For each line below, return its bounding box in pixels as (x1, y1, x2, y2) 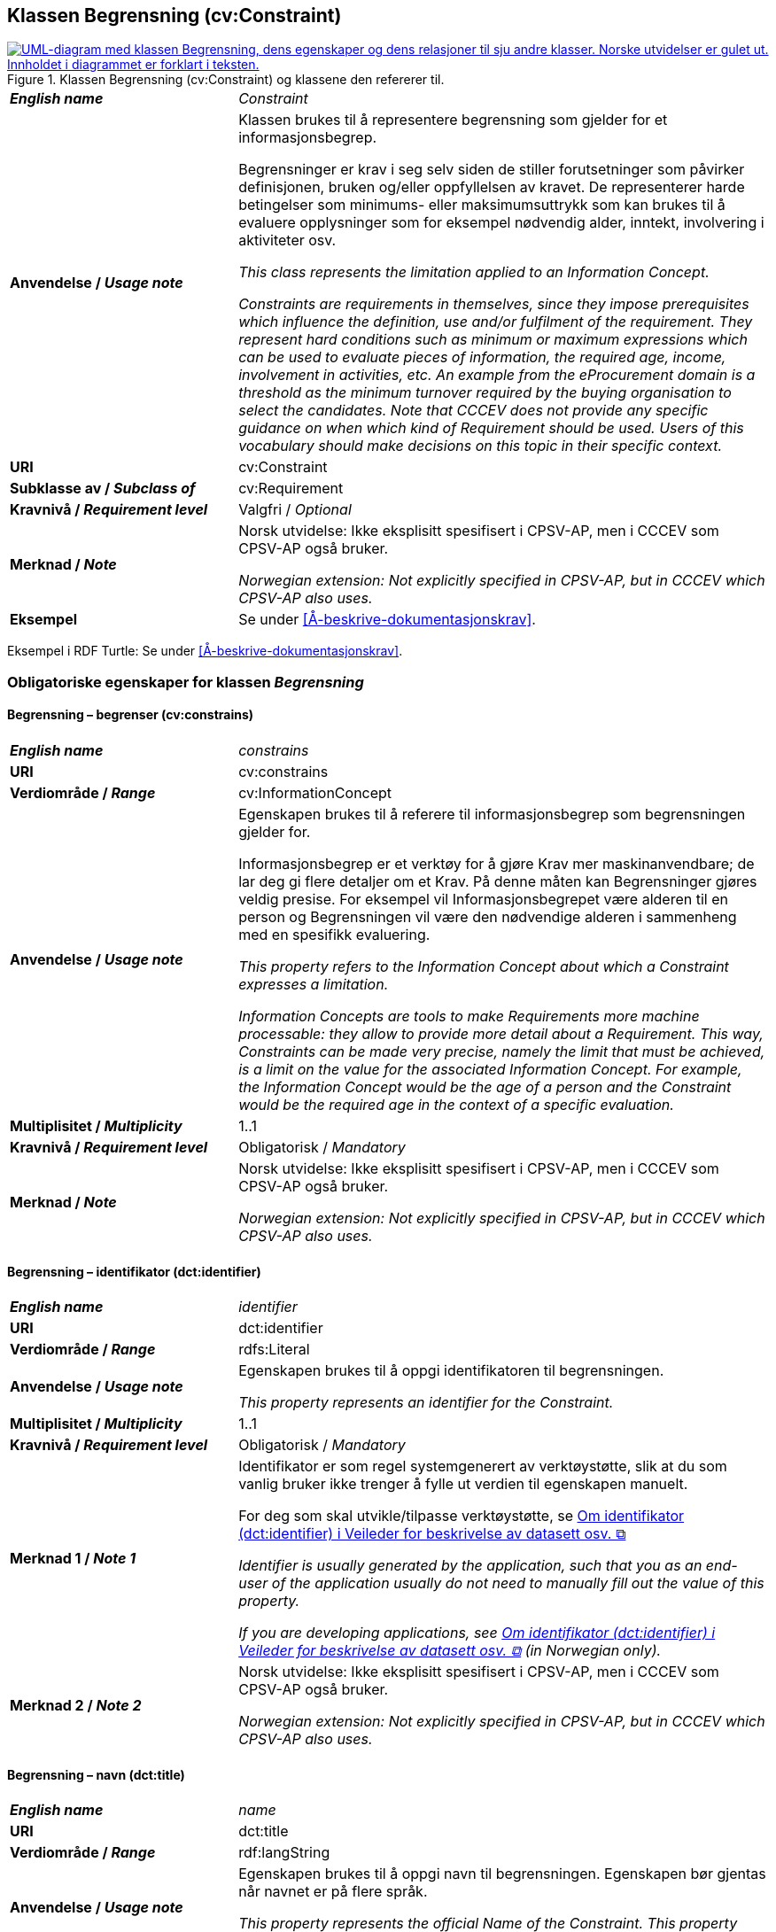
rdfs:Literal (238, 1340, 310, 1359)
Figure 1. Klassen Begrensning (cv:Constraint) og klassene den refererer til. (7, 72, 445, 88)
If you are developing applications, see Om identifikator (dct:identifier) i (238, 1624, 716, 1642)
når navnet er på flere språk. (238, 1882, 428, 1901)
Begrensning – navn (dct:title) (7, 1766, 185, 1782)
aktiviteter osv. (238, 231, 337, 250)
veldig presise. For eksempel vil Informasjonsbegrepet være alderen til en (238, 890, 728, 909)
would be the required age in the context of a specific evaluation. (238, 1096, 674, 1114)
